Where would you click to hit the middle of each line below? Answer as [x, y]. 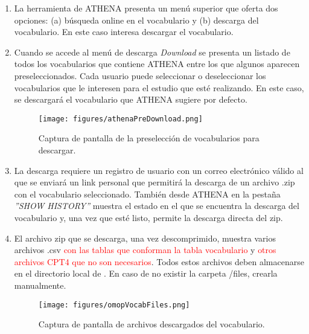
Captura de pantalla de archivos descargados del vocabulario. [151, 324]
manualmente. [40, 285]
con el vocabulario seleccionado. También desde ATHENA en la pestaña [147, 194]
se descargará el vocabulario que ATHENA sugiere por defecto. [131, 99]
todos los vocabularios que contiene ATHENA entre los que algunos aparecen [157, 64]
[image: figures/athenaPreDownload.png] [120, 119]
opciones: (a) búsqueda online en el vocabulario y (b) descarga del [136, 20]
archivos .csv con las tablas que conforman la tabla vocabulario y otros [145, 250]
